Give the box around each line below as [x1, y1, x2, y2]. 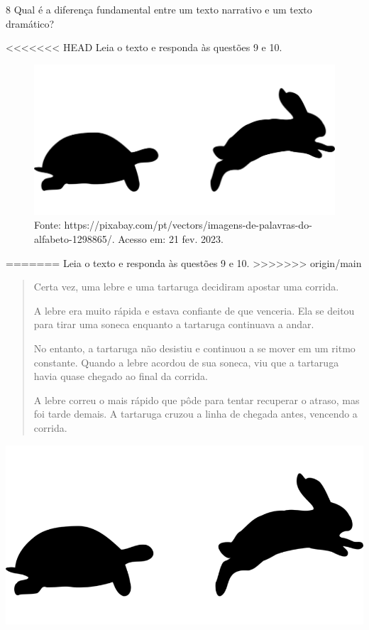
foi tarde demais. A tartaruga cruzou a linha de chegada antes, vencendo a [33, 406, 358, 421]
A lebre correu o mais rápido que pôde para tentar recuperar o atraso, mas [33, 392, 360, 407]
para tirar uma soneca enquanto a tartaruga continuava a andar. [33, 317, 314, 332]
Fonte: [34, 217, 61, 232]
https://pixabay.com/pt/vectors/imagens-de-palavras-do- [64, 217, 312, 232]
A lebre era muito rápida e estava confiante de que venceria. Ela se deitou [33, 303, 355, 317]
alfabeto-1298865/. [34, 231, 115, 246]
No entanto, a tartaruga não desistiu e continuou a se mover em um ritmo [33, 340, 356, 355]
